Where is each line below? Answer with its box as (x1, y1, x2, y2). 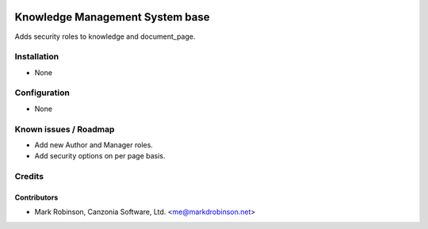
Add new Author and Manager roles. (34, 139, 154, 150)
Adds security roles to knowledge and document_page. (14, 32, 196, 41)
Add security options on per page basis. (34, 151, 166, 161)
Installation (14, 52, 59, 63)
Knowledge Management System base (14, 10, 210, 24)
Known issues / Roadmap (14, 124, 115, 135)
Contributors (14, 193, 59, 202)
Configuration (14, 87, 71, 98)
